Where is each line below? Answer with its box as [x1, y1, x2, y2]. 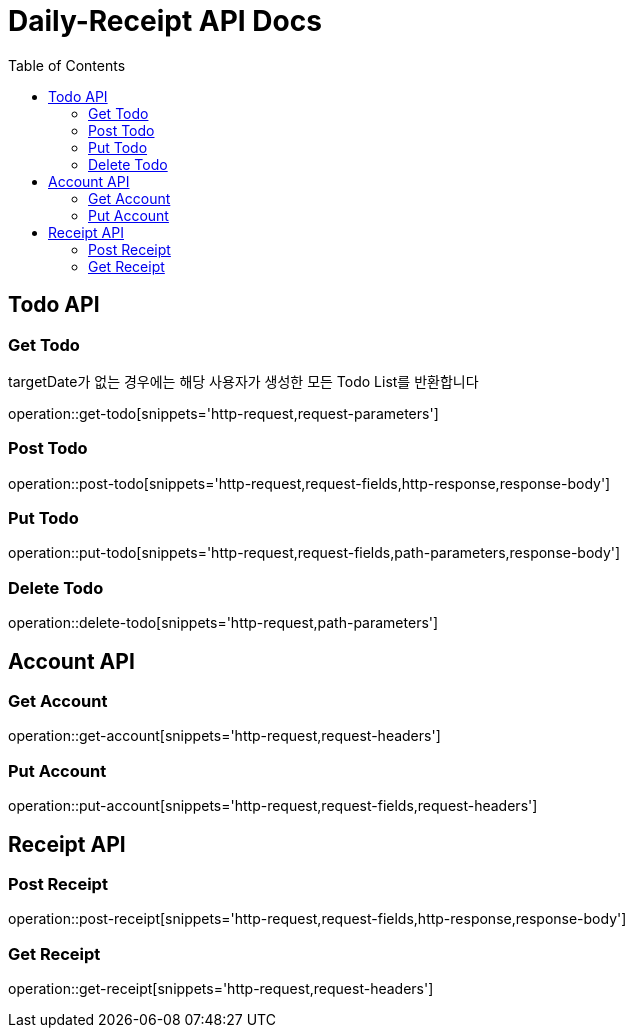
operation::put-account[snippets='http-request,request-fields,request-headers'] [8, 797, 538, 815]
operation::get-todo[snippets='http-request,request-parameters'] [8, 404, 439, 422]
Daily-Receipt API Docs [8, 4, 322, 38]
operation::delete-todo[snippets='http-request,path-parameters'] [8, 614, 439, 632]
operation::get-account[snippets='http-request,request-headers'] [8, 727, 441, 745]
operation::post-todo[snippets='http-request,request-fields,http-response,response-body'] [8, 474, 611, 492]
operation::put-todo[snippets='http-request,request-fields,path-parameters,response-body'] [8, 544, 621, 562]
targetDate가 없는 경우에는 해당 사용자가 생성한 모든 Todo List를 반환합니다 [8, 372, 479, 390]
